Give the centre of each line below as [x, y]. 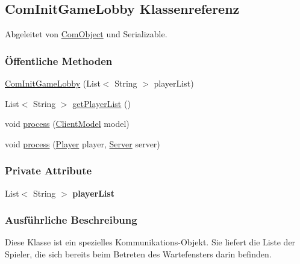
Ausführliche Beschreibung [71, 220]
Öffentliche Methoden [59, 60]
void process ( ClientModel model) [67, 124]
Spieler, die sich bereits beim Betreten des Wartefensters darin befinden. [138, 254]
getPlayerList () [102, 103]
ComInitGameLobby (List [53, 83]
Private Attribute [48, 170]
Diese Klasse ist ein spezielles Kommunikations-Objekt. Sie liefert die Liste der [150, 242]
